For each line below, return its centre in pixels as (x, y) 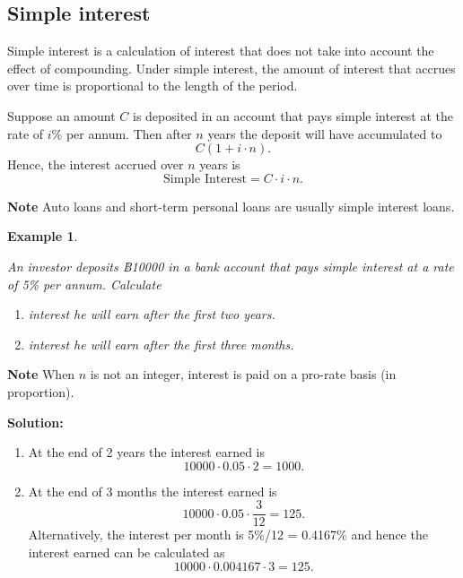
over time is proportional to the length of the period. (153, 86)
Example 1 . (43, 236)
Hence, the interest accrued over (96, 164)
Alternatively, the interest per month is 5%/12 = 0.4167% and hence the (228, 535)
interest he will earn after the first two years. (152, 314)
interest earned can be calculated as (127, 552)
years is (220, 164)
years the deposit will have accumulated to (325, 133)
